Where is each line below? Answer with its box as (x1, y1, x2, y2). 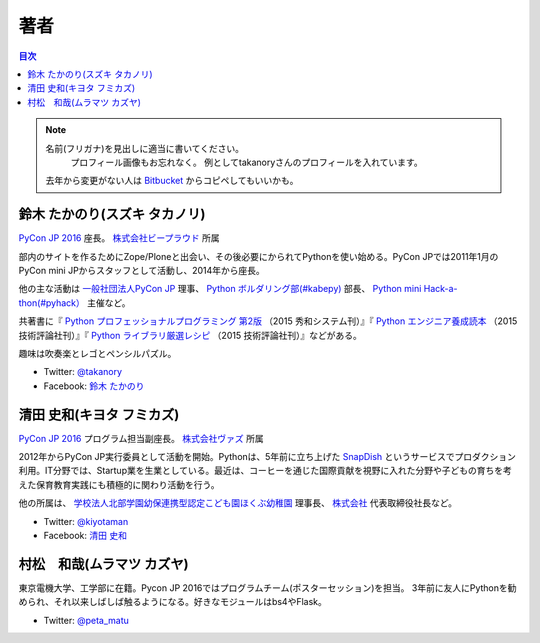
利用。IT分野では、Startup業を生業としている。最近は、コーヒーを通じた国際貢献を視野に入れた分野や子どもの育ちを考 (18, 465, 512, 477)
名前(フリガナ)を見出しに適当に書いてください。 (45, 142, 245, 154)
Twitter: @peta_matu (43, 614, 130, 626)
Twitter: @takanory (43, 366, 123, 378)
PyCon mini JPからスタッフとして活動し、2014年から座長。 (18, 264, 265, 276)
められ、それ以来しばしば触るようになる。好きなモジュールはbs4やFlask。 (18, 596, 327, 608)
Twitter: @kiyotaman (43, 515, 129, 527)
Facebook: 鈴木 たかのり (43, 380, 145, 392)
